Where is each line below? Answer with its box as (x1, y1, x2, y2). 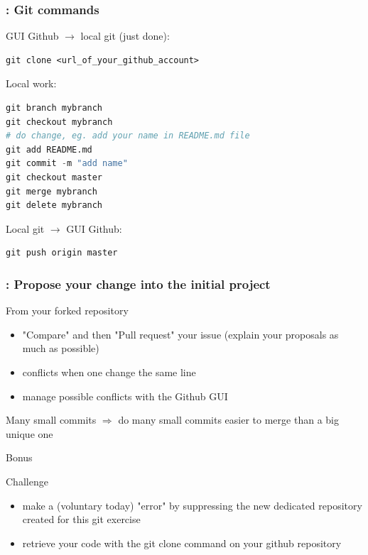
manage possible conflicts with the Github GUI (22, 388, 228, 403)
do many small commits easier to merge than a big (118, 412, 339, 427)
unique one (6, 426, 53, 441)
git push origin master (6, 248, 118, 258)
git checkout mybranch (6, 116, 113, 127)
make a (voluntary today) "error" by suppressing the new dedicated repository (22, 498, 362, 512)
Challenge (6, 473, 48, 488)
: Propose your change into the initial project (6, 275, 271, 292)
